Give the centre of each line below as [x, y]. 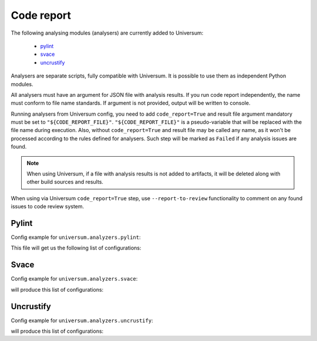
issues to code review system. [48, 207]
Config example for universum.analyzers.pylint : [76, 237]
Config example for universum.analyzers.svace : [74, 279]
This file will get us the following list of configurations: [76, 248]
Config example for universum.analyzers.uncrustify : [82, 320]
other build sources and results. [65, 182]
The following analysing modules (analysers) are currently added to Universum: [107, 33]
